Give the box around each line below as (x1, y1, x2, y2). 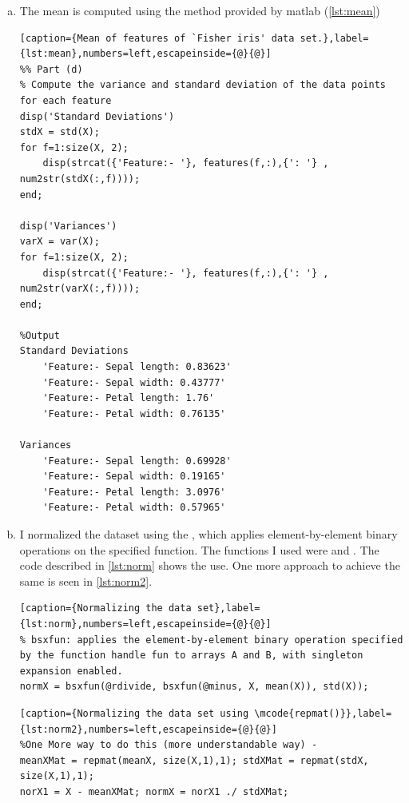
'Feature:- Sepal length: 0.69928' (42, 455, 232, 467)
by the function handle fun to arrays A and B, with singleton (19, 650, 363, 662)
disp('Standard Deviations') (19, 110, 175, 122)
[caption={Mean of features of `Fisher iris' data (19, 32, 295, 44)
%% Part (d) (19, 63, 83, 75)
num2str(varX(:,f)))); (19, 283, 141, 295)
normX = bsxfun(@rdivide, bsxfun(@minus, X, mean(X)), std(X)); (19, 681, 369, 693)
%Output (19, 329, 60, 341)
